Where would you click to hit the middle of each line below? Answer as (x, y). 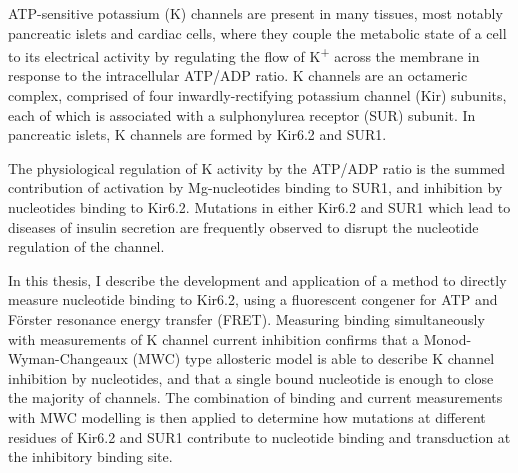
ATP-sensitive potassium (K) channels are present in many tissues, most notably (255, 13)
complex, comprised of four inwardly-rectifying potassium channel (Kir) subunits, (257, 95)
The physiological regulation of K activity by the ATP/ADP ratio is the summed (257, 167)
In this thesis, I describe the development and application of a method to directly (257, 279)
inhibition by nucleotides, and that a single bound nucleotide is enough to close (251, 377)
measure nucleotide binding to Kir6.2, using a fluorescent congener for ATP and (253, 299)
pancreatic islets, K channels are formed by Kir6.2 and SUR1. (197, 134)
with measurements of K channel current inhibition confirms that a (214, 338)
